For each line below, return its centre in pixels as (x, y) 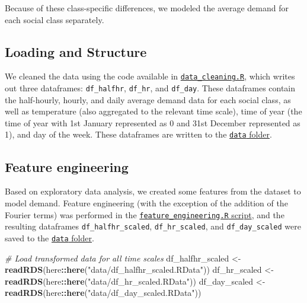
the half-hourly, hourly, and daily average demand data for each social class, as (148, 99)
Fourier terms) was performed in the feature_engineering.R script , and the (145, 214)
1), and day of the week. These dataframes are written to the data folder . (138, 134)
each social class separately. (55, 19)
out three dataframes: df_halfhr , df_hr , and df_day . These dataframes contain (150, 88)
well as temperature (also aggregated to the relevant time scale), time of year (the (153, 111)
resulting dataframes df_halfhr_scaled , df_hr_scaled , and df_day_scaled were (153, 226)
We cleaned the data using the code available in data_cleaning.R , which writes (150, 76)
